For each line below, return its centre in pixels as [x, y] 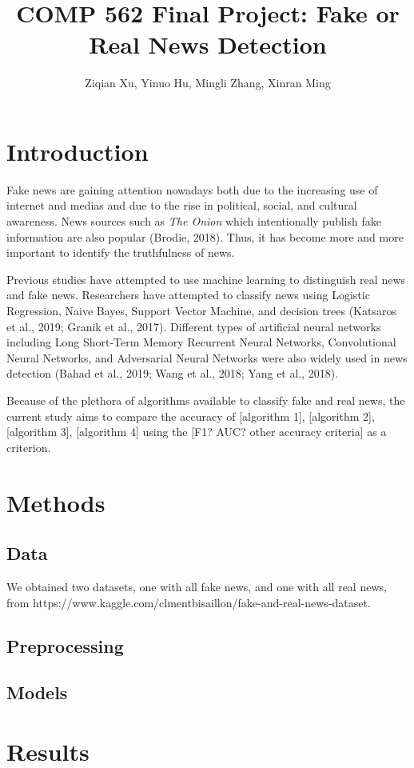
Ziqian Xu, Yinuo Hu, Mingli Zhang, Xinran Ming [208, 83]
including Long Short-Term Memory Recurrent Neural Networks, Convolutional [201, 342]
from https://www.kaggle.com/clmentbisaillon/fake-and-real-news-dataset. [189, 602]
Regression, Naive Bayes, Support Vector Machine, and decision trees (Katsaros [201, 310]
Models [37, 692]
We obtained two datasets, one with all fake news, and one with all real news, [197, 586]
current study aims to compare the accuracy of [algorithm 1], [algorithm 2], [191, 416]
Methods [56, 502]
